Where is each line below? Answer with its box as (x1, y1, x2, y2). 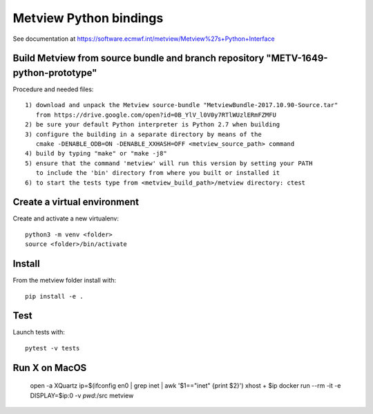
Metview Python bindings (12, 10, 164, 26)
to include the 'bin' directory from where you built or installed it (35, 169, 280, 177)
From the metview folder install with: (12, 276, 117, 285)
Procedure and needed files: (12, 85, 94, 93)
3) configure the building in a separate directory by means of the (25, 130, 262, 138)
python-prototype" (12, 66, 97, 79)
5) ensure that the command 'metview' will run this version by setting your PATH (25, 159, 313, 167)
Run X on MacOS (12, 361, 87, 373)
